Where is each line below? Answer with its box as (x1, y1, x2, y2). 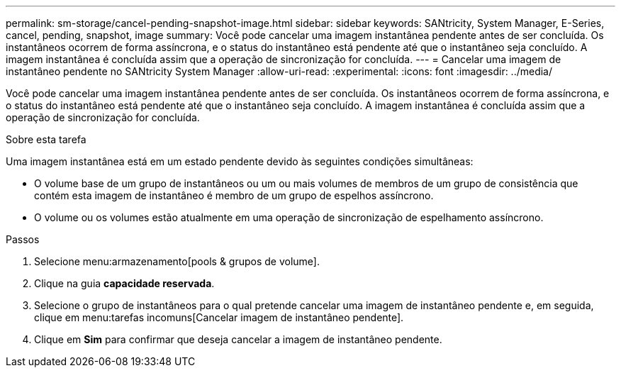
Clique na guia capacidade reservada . (34, 277, 215, 289)
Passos (6, 233, 40, 245)
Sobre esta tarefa (6, 133, 86, 145)
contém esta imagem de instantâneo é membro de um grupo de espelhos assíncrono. (34, 189, 434, 201)
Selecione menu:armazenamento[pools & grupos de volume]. (34, 255, 320, 267)
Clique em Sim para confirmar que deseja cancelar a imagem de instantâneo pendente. (34, 333, 442, 345)
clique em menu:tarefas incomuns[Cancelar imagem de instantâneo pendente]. (34, 311, 404, 323)
